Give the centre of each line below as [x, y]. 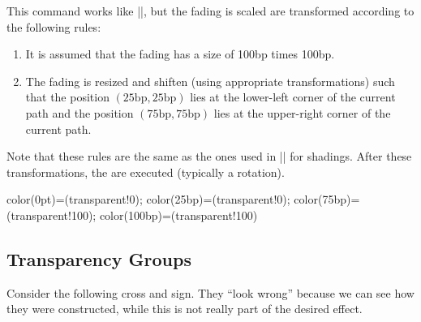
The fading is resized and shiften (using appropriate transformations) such [210, 81]
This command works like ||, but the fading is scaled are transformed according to [210, 11]
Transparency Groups [99, 258]
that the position [67, 97]
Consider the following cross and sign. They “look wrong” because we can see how [210, 292]
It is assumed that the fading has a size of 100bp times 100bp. [180, 54]
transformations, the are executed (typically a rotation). [146, 172]
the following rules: [54, 26]
